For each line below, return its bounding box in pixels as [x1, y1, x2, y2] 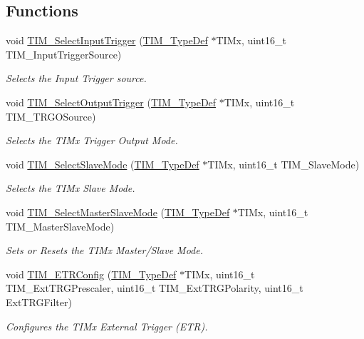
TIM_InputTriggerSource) [6, 46, 122, 61]
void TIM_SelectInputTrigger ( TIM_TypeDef [6, 33, 208, 48]
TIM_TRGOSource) [6, 108, 96, 123]
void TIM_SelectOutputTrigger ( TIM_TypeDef [6, 94, 217, 109]
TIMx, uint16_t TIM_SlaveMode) [207, 156, 360, 171]
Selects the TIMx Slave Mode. [6, 181, 135, 196]
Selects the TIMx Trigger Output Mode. [6, 133, 178, 148]
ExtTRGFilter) [6, 294, 72, 309]
